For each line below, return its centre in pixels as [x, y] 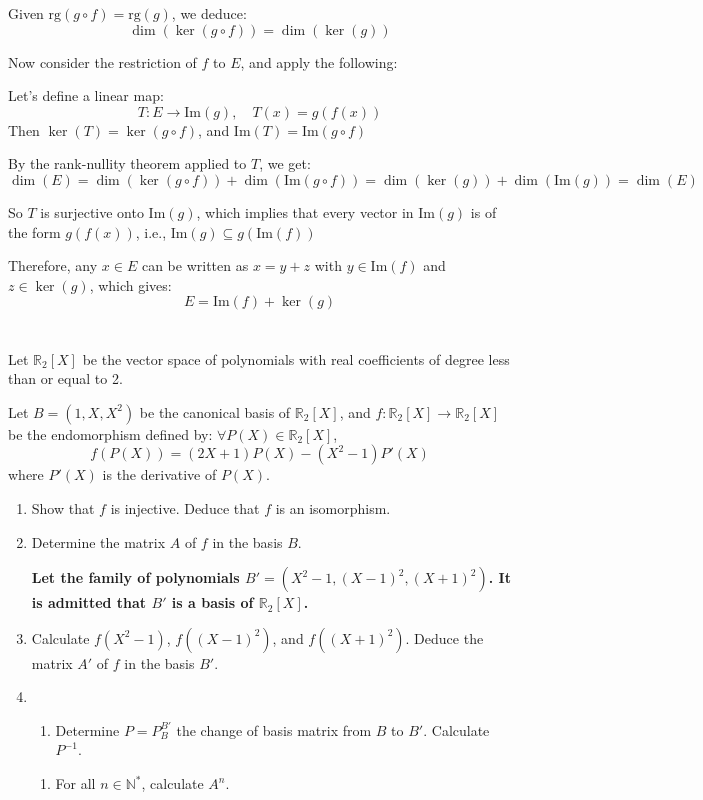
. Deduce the [444, 637]
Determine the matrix [98, 541]
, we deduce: [209, 13]
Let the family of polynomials [135, 577]
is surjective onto [92, 211]
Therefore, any [53, 265]
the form [34, 231]
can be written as [195, 265]
